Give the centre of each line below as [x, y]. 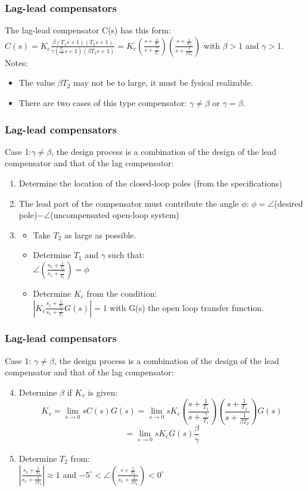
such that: [126, 255]
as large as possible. [100, 234]
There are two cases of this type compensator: [103, 102]
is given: [103, 392]
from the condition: [122, 293]
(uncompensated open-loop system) [115, 215]
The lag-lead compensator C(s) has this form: [88, 30]
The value [37, 83]
